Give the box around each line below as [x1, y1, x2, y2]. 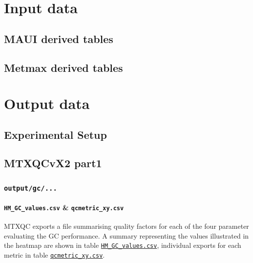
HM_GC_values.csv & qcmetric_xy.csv [4, 202, 124, 212]
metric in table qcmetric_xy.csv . [4, 249, 105, 260]
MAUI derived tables [4, 31, 113, 46]
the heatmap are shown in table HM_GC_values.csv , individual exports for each [4, 240, 241, 250]
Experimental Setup [4, 127, 107, 142]
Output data [4, 93, 90, 113]
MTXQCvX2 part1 [4, 155, 102, 171]
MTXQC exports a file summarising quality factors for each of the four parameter [4, 221, 249, 231]
